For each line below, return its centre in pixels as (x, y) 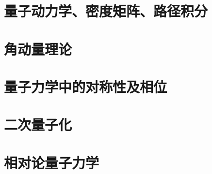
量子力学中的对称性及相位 (86, 86)
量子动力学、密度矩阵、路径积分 (106, 11)
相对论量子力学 (52, 162)
